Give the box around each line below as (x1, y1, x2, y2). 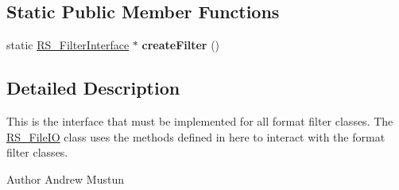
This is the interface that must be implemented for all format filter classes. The (6, 113, 393, 129)
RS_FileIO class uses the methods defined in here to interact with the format (6, 128, 385, 145)
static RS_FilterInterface (6, 37, 130, 53)
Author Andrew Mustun (6, 170, 124, 187)
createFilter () (141, 37, 220, 53)
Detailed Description (6, 76, 180, 100)
